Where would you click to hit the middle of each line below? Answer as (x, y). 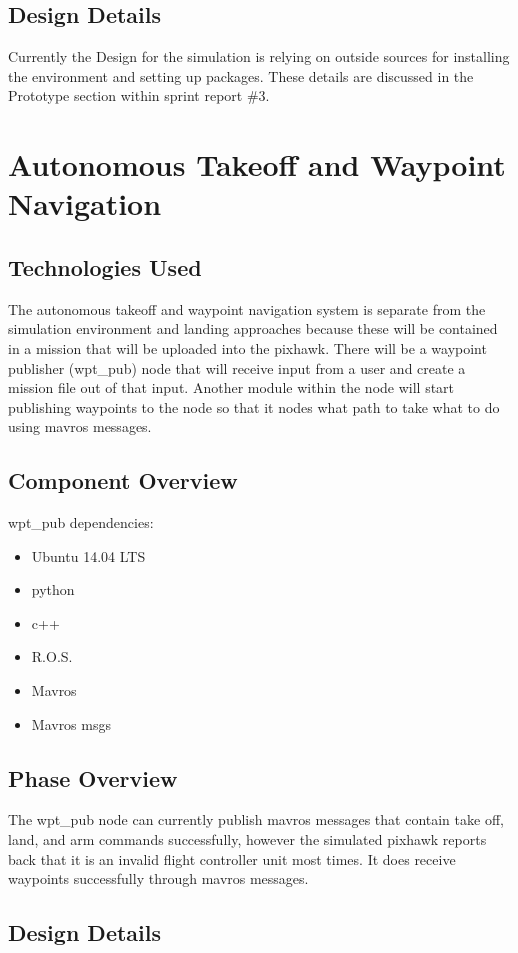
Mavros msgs (71, 723)
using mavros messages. (80, 426)
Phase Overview (93, 777)
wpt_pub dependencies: (81, 522)
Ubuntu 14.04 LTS (88, 555)
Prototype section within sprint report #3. (139, 95)
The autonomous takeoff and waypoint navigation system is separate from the (247, 308)
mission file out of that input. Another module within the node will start (231, 387)
